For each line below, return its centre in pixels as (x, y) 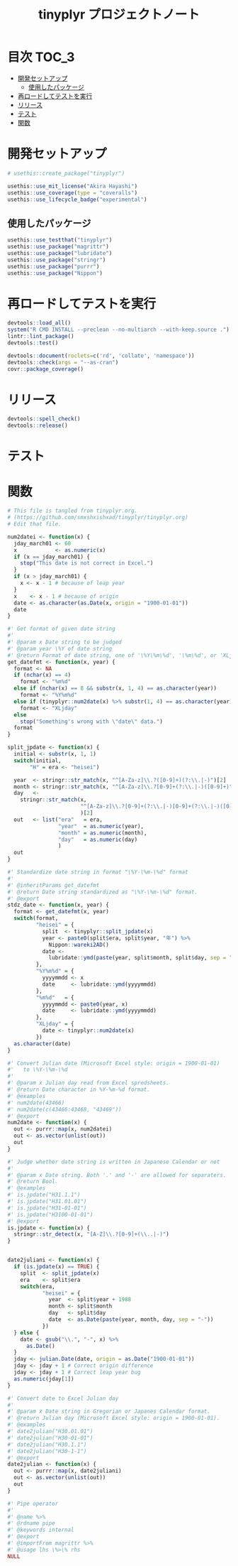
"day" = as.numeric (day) (98, 839)
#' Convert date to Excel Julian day (63, 1398)
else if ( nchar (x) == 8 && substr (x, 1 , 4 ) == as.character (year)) (115, 689)
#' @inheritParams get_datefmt (53, 885)
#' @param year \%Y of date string (60, 648)
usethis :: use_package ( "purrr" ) (53, 266)
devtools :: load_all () (39, 323)
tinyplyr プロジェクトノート (119, 15)
